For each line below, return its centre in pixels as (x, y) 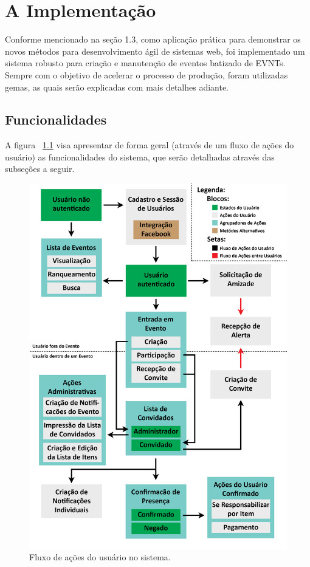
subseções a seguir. (40, 169)
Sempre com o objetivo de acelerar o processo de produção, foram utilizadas (146, 74)
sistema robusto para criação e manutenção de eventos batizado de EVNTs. (145, 63)
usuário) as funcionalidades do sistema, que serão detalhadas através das (140, 156)
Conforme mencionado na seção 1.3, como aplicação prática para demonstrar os (153, 39)
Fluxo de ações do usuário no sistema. (100, 557)
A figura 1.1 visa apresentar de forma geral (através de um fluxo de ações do (150, 145)
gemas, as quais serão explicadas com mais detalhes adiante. (117, 87)
